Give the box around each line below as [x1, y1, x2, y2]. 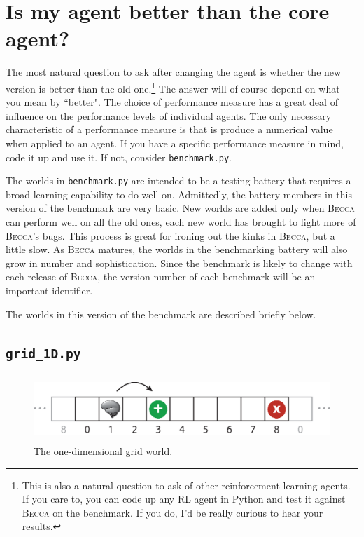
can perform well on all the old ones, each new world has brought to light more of [6, 215, 356, 229]
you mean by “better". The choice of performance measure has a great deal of [6, 95, 338, 109]
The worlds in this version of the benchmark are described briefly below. [6, 306, 316, 321]
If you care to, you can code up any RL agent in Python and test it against [22, 491, 346, 506]
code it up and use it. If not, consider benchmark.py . [6, 149, 232, 164]
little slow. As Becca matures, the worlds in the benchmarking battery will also [6, 242, 348, 257]
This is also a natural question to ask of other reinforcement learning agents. [22, 477, 351, 492]
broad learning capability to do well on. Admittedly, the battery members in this [6, 186, 353, 201]
